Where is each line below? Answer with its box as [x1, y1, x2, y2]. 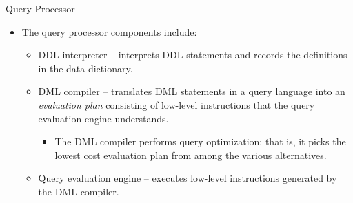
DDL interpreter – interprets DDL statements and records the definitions [38, 47, 347, 62]
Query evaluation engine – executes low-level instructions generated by [38, 171, 337, 185]
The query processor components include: [21, 24, 197, 39]
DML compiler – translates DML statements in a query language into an [38, 84, 345, 98]
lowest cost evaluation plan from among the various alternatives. [54, 147, 327, 162]
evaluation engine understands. [38, 111, 169, 125]
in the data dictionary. [38, 61, 133, 75]
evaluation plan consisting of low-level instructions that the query [38, 97, 315, 111]
